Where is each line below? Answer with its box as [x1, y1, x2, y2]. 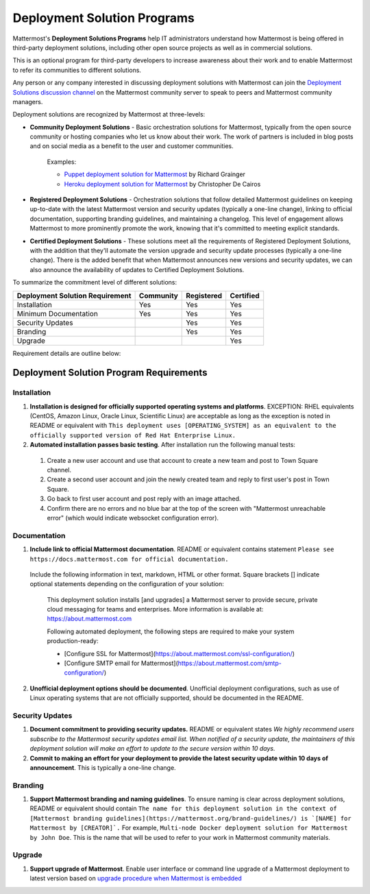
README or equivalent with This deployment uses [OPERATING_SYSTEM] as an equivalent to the [29, 422, 336, 430]
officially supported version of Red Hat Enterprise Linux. [29, 431, 236, 439]
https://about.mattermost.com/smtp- [177, 659, 282, 668]
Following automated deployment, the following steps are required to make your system [47, 627, 295, 636]
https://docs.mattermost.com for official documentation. [29, 555, 229, 563]
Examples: [47, 158, 77, 166]
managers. [12, 97, 43, 106]
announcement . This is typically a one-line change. [29, 763, 176, 771]
